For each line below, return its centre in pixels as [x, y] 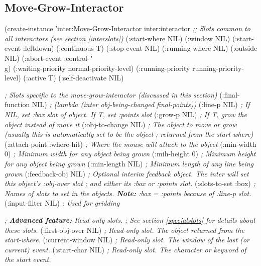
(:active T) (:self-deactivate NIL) [74, 78]
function [17, 104]
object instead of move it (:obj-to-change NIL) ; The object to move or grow [121, 124]
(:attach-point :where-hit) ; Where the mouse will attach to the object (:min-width [130, 144]
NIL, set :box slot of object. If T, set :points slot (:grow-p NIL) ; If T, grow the [126, 114]
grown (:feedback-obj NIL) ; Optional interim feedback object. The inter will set [127, 173]
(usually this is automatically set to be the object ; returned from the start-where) [129, 134]
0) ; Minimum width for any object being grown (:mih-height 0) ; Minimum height [130, 154]
